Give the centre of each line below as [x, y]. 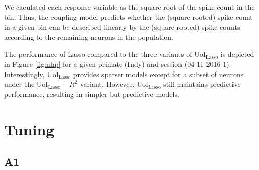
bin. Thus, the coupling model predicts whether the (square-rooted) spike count [128, 17]
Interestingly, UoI [31, 74]
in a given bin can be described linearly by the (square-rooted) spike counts [122, 27]
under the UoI [26, 84]
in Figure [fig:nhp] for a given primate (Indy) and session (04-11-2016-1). [118, 64]
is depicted [237, 54]
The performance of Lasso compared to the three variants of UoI [105, 54]
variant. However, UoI [114, 84]
